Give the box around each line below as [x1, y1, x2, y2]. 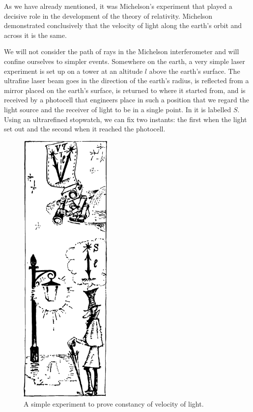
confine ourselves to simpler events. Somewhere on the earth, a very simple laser [4, 56, 245, 66]
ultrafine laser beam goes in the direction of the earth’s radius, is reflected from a [4, 75, 249, 86]
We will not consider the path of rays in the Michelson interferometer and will [4, 46, 239, 57]
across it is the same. [4, 30, 67, 40]
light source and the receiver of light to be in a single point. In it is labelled [4, 104, 231, 114]
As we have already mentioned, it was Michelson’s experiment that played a [4, 1, 232, 11]
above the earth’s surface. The [149, 65, 240, 76]
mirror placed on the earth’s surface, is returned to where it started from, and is [4, 85, 246, 95]
